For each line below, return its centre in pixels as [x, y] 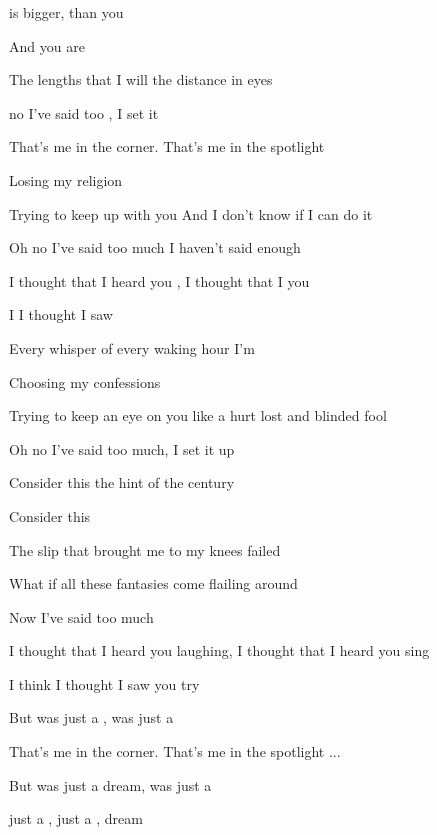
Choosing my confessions [85, 381]
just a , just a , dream [76, 818]
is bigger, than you [66, 12]
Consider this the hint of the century [122, 482]
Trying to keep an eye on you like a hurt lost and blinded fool [198, 415]
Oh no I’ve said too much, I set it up [122, 448]
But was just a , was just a [91, 717]
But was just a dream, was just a [110, 784]
